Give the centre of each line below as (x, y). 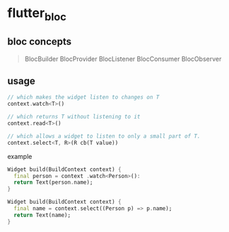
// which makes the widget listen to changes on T (83, 97)
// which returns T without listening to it (74, 117)
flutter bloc (37, 14)
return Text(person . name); (53, 182)
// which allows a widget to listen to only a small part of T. (104, 136)
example (20, 156)
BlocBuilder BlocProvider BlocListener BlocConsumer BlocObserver (123, 59)
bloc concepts (40, 42)
